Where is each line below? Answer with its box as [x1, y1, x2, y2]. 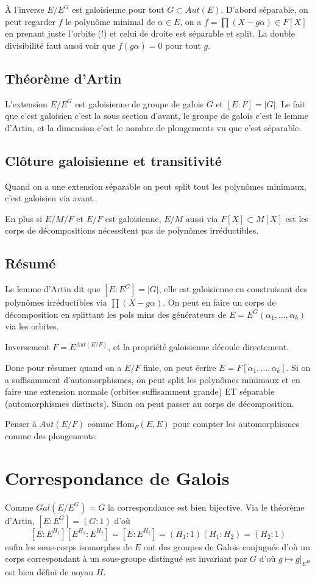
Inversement [5, 340, 50, 353]
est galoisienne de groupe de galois [75, 97, 204, 110]
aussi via [185, 212, 218, 225]
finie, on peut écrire [143, 361, 216, 373]
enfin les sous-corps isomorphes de [5, 540, 132, 553]
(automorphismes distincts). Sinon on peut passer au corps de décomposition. [5, 397, 294, 409]
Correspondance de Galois [5, 465, 230, 490]
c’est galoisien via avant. [5, 192, 96, 204]
